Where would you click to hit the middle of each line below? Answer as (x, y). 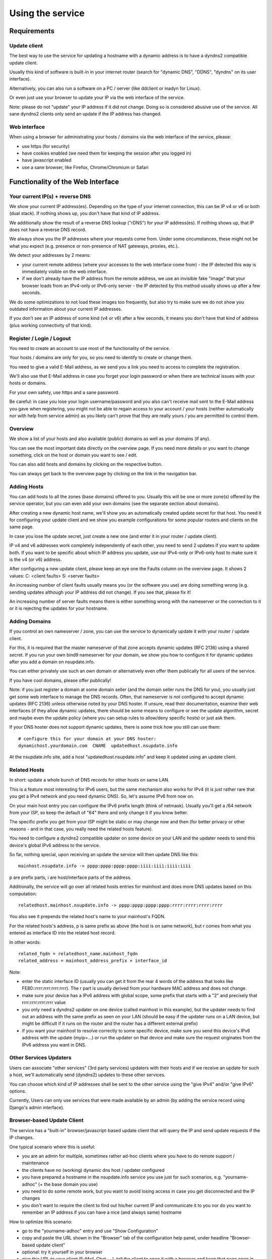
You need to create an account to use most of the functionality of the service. (90, 348)
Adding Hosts (26, 486)
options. (18, 1091)
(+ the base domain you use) (68, 1184)
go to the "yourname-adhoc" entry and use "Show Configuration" (90, 1231)
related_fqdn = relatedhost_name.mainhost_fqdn (78, 954)
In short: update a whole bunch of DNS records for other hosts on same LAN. (89, 780)
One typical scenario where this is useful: (52, 1147)
